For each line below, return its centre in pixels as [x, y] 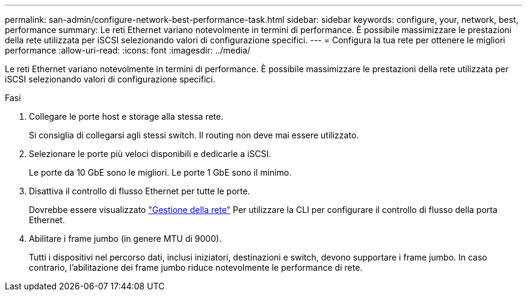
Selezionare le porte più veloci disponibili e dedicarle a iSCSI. [150, 154]
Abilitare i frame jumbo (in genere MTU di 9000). [125, 239]
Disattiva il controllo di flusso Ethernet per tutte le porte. [140, 191]
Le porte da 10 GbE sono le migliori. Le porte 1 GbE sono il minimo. [160, 172]
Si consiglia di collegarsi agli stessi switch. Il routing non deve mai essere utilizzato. [194, 135]
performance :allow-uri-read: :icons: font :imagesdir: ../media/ [128, 50]
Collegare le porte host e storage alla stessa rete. [126, 116]
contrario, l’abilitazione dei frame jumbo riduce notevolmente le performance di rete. [196, 267]
